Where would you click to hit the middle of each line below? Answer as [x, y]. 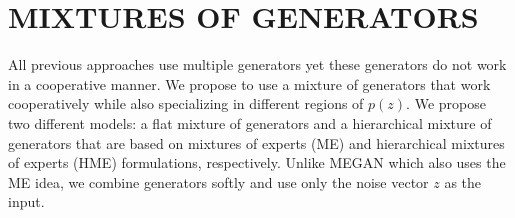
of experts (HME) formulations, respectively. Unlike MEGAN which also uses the [257, 162]
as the [463, 181]
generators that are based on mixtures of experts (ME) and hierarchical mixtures [256, 142]
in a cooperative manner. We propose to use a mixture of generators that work [249, 83]
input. [26, 201]
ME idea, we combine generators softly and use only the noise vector [218, 181]
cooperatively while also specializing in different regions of [186, 103]
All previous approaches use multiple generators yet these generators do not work [257, 64]
